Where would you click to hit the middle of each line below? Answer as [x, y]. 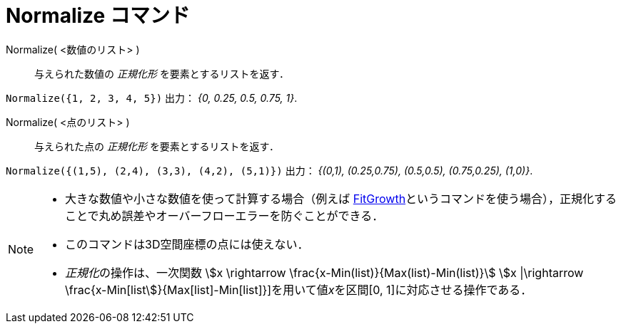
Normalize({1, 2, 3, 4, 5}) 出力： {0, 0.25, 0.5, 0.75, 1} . [152, 98]
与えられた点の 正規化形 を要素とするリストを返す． [157, 146]
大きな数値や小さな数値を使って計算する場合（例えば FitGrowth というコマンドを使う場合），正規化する [341, 198]
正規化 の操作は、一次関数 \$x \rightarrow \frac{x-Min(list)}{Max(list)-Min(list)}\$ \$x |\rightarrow [324, 272]
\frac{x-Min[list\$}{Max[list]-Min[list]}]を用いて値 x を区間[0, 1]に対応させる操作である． [299, 289]
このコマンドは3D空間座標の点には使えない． [187, 244]
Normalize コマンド [98, 16]
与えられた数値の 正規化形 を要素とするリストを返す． [162, 73]
